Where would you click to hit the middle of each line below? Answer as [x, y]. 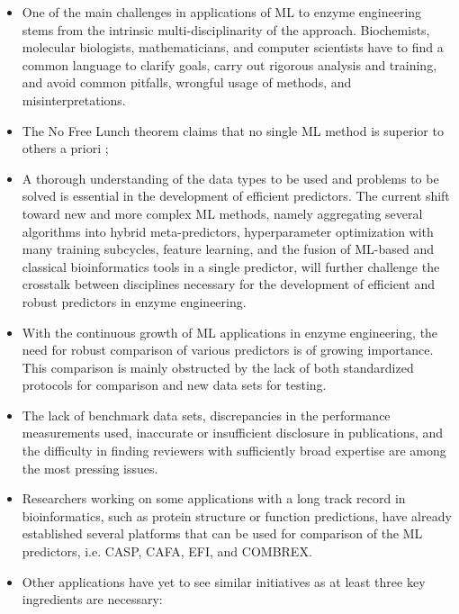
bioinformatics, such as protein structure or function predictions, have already [237, 515]
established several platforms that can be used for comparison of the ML [222, 533]
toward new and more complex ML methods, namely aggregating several [222, 213]
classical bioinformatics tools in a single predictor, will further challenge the [231, 266]
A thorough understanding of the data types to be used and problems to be [230, 178]
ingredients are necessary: [92, 599]
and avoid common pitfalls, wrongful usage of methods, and [187, 82]
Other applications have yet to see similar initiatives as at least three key [224, 581]
